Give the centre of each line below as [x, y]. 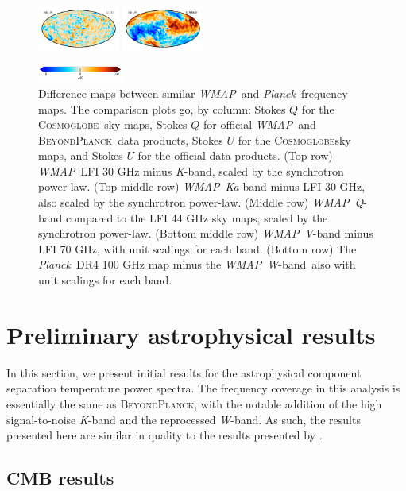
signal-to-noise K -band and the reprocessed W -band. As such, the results [184, 419]
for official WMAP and [260, 124]
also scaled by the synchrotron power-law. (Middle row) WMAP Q [201, 202]
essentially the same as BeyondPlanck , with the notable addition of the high [194, 403]
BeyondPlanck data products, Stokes [131, 139]
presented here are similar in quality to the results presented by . [164, 435]
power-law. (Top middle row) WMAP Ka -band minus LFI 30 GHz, [202, 186]
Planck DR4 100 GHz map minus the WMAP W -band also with [197, 264]
